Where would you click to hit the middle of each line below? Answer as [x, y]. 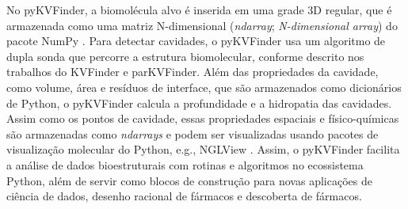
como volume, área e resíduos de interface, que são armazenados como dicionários [204, 87]
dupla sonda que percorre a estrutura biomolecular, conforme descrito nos [185, 56]
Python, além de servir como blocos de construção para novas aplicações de [189, 180]
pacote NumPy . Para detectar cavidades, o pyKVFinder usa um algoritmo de [196, 41]
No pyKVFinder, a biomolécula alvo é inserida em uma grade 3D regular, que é [199, 9]
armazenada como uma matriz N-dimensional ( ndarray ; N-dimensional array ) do [202, 25]
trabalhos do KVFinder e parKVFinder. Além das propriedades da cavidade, [193, 72]
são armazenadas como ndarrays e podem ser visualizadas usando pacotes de [193, 133]
